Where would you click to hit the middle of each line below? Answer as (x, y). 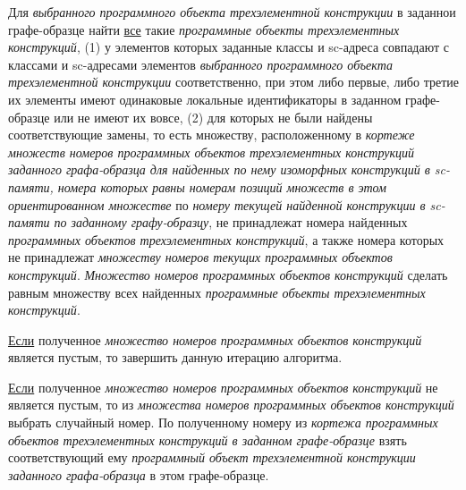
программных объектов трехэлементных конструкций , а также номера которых (226, 239)
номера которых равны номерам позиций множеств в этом (222, 186)
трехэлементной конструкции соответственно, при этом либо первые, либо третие (233, 82)
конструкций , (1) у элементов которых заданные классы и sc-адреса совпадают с (229, 47)
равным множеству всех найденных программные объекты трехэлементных (217, 292)
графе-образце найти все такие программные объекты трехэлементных (204, 29)
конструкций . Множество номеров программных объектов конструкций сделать (228, 274)
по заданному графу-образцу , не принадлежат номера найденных (231, 222)
